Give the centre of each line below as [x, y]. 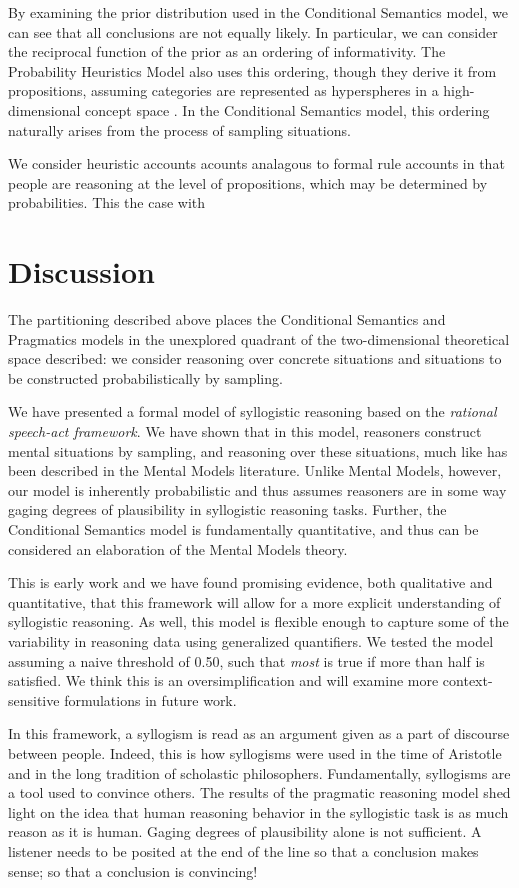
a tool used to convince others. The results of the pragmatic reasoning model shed [259, 792]
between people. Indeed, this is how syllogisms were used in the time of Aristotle [255, 752]
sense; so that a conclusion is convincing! [133, 870]
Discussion [81, 271]
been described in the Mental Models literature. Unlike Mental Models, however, [255, 470]
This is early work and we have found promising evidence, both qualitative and [250, 582]
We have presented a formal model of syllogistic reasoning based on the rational [252, 411]
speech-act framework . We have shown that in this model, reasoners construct [245, 431]
